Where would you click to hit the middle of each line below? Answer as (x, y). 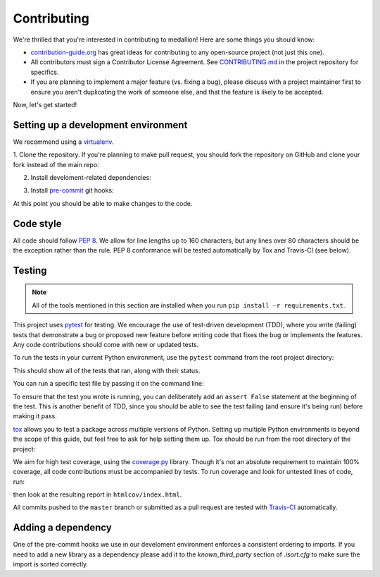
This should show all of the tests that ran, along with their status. (107, 370)
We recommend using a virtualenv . (63, 142)
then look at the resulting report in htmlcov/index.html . (97, 494)
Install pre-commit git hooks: (72, 190)
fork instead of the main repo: (56, 164)
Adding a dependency (62, 528)
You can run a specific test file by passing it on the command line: (108, 384)
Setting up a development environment (100, 124)
